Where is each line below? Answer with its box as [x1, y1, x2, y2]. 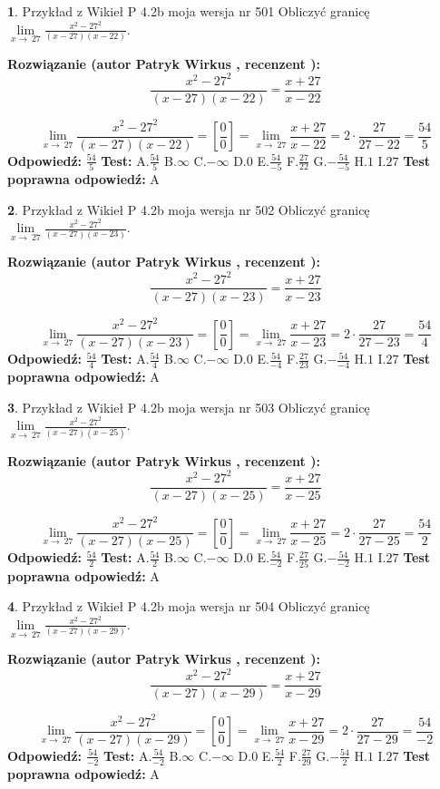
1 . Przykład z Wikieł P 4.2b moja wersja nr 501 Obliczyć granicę [7, 2, 370, 20]
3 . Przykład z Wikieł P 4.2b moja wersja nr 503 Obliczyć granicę [7, 397, 370, 416]
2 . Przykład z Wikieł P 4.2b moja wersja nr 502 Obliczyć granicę [7, 200, 370, 219]
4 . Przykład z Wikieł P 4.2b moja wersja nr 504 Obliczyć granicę [7, 597, 370, 616]
